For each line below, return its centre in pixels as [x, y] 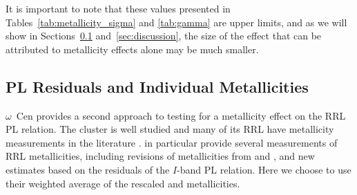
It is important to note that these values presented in [118, 8]
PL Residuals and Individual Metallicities [157, 86]
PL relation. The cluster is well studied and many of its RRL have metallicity [170, 129]
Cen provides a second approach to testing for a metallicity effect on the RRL [181, 115]
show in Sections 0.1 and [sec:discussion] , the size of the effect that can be [164, 36]
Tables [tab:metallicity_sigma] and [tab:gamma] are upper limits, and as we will [176, 22]
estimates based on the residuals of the [88, 169]
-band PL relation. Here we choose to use [264, 169]
